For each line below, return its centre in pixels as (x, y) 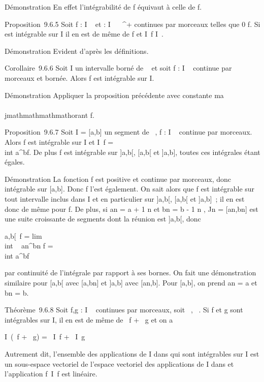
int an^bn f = (29, 246)
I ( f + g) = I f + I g (45, 337)
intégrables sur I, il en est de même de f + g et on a (89, 319)
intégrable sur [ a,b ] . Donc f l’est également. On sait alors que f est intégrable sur (130, 189)
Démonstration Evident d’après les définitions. (77, 51)
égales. (15, 162)
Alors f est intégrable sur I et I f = (59, 141)
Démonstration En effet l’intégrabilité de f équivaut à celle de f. (103, 7)
